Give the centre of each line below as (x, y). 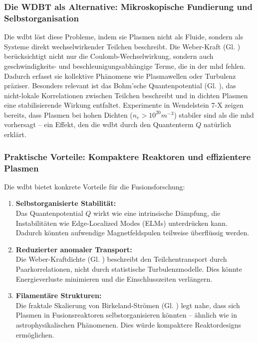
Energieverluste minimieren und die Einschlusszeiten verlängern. (114, 278)
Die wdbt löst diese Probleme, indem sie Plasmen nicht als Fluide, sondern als (124, 37)
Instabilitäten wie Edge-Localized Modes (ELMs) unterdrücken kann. (122, 223)
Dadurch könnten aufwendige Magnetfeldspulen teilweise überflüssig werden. (132, 233)
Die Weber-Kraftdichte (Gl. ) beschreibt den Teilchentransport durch (121, 259)
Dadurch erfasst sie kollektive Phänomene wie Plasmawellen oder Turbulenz (120, 76)
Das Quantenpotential (49, 213)
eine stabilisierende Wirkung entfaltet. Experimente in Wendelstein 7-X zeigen (124, 105)
